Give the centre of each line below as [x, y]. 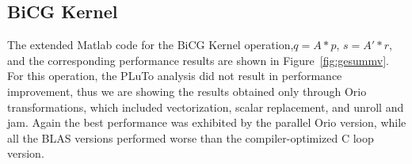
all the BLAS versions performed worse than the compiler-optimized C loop [191, 137]
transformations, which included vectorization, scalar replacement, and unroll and [206, 107]
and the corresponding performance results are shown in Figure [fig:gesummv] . [198, 60]
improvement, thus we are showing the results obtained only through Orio [187, 91]
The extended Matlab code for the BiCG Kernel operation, [151, 45]
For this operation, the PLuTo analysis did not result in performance [175, 76]
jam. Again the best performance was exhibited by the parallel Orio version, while [207, 122]
